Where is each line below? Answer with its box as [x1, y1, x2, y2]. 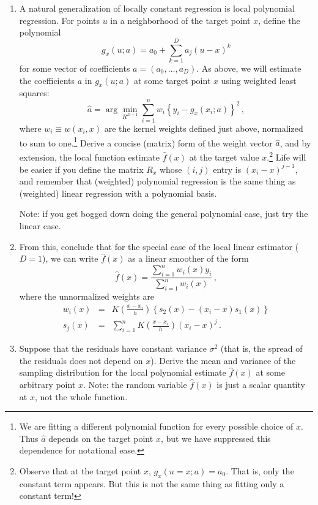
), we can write [42, 252, 98, 265]
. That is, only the [226, 464, 294, 477]
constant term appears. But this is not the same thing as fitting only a [19, 477, 284, 490]
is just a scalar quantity [216, 378, 305, 390]
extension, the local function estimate [19, 150, 160, 163]
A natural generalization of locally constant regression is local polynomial [19, 2, 295, 14]
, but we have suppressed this [160, 431, 271, 444]
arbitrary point [19, 378, 76, 390]
